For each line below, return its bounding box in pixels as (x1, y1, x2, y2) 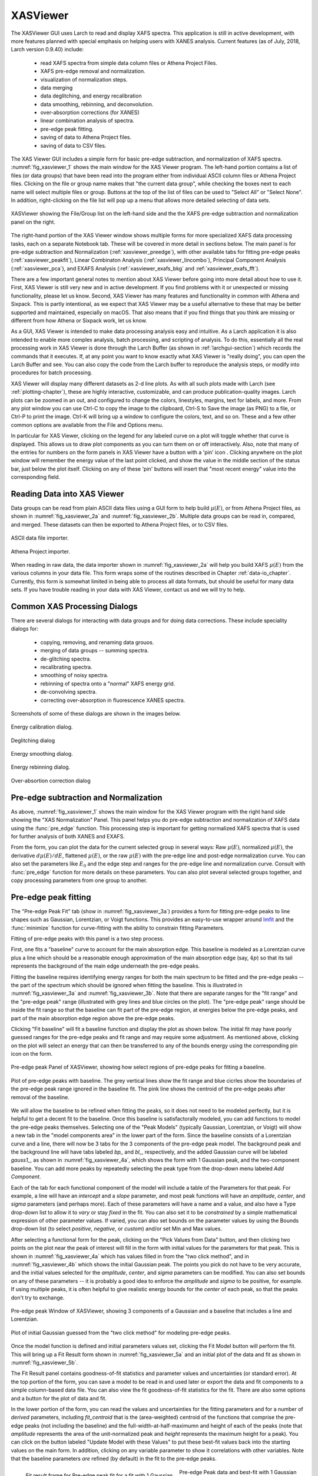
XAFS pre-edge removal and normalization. (40, 68, 145, 75)
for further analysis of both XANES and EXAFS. (11, 832, 125, 840)
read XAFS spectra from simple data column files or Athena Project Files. (40, 59, 217, 66)
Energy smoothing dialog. (11, 750, 73, 757)
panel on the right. (11, 218, 56, 226)
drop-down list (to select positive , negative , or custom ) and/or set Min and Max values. (11, 1225, 222, 1232)
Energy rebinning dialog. (11, 763, 71, 770)
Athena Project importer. (11, 548, 71, 555)
